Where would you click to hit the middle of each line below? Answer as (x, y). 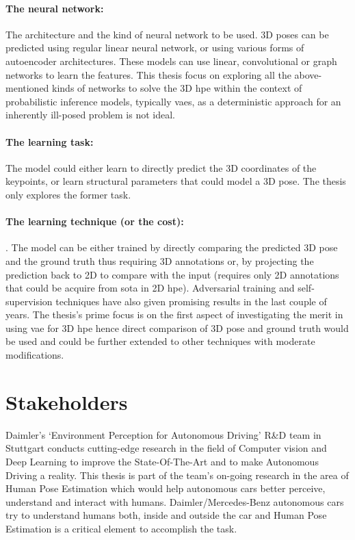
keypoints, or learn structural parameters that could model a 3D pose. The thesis (176, 181)
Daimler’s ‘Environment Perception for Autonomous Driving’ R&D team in (163, 434)
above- (308, 74)
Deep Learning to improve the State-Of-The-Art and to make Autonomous (162, 461)
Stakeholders (67, 401)
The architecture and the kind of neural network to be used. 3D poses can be (167, 34)
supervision (29, 301)
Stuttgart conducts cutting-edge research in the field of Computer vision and (166, 448)
